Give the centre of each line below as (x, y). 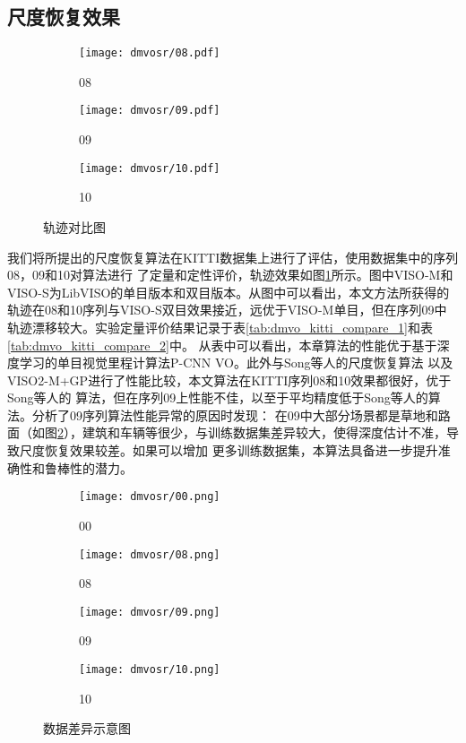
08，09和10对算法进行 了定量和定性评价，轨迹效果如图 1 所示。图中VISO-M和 (230, 275)
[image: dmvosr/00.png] (150, 497)
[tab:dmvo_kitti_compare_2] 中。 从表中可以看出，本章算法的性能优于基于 (222, 345)
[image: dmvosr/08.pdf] (150, 53)
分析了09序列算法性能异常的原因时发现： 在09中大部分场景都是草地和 (235, 415)
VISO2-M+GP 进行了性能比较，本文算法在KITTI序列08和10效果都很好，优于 (229, 380)
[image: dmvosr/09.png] (150, 612)
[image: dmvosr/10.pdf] (150, 168)
